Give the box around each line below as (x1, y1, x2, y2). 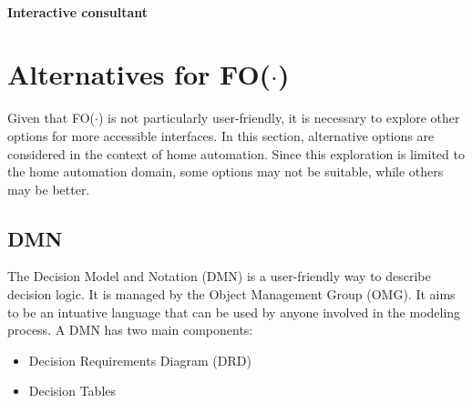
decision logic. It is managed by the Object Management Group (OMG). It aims (7, 285, 456, 304)
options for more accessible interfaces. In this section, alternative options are (7, 126, 435, 145)
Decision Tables (28, 381, 117, 400)
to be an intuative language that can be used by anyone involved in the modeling (7, 302, 461, 321)
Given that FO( (7, 108, 95, 127)
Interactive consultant (7, 2, 149, 21)
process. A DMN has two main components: (7, 320, 253, 339)
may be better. (7, 179, 90, 198)
